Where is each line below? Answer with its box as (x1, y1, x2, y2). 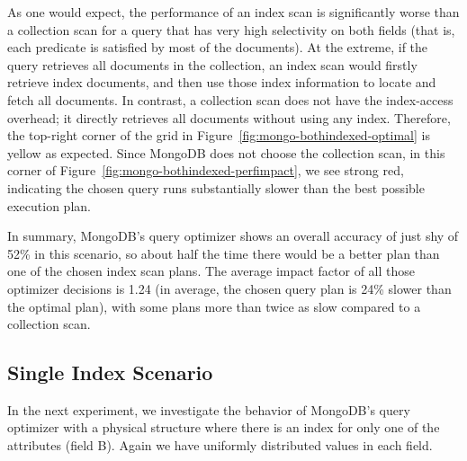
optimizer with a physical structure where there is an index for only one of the (7, 418, 440, 437)
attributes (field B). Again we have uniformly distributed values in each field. (7, 436, 433, 455)
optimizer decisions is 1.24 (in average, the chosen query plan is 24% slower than (7, 279, 452, 297)
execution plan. (7, 196, 91, 215)
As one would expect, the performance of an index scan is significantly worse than (7, 3, 460, 21)
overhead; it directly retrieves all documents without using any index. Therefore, (7, 108, 451, 127)
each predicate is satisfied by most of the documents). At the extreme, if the (7, 38, 428, 57)
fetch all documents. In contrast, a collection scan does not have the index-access (7, 90, 454, 109)
